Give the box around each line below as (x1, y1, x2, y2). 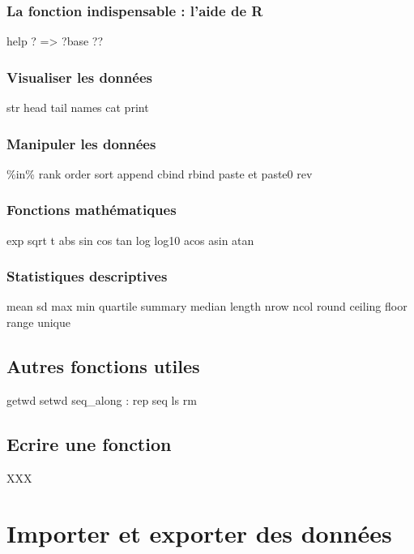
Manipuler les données (6, 133, 156, 153)
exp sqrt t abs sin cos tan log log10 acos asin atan (6, 231, 254, 248)
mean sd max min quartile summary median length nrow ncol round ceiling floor (6, 298, 408, 315)
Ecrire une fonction (6, 431, 172, 456)
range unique (6, 314, 71, 331)
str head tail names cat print (6, 99, 149, 116)
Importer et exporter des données (6, 517, 392, 550)
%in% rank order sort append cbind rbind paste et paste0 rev (6, 165, 313, 182)
